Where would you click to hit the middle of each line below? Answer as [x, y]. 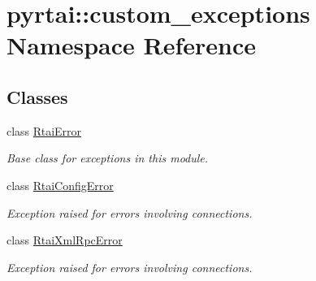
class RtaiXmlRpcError [65, 240]
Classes [37, 96]
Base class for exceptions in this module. [108, 158]
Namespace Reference [131, 45]
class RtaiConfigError [60, 185]
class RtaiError [44, 130]
